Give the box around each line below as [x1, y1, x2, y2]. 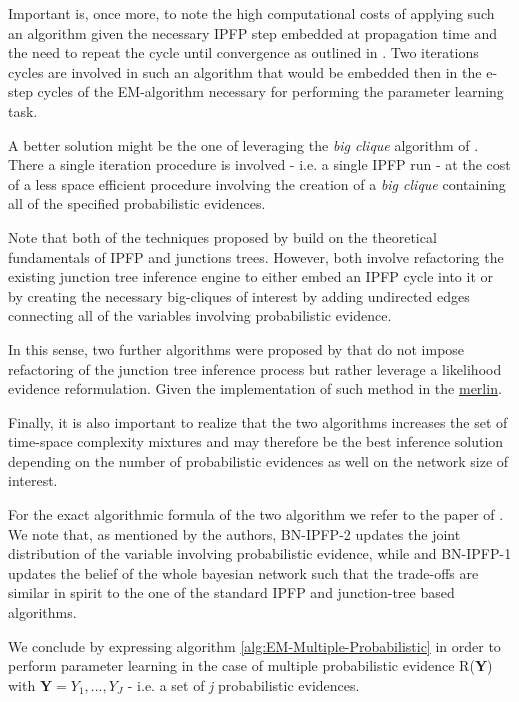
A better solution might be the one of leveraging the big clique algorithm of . [8, 134, 479, 155]
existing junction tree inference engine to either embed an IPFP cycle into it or [8, 266, 493, 287]
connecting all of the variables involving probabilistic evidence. [8, 305, 392, 326]
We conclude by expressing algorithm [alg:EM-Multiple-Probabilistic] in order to [8, 635, 501, 656]
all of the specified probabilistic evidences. [8, 193, 266, 214]
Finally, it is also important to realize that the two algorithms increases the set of [8, 411, 508, 432]
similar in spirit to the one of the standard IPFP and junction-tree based [8, 582, 455, 603]
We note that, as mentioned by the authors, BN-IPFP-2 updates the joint [8, 523, 461, 544]
